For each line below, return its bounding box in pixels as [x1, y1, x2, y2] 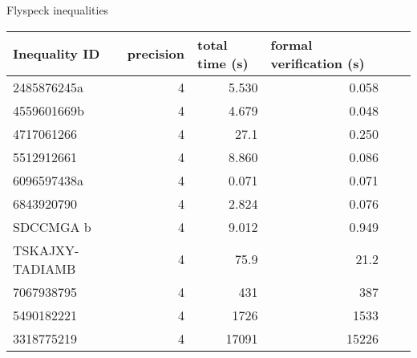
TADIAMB [13, 258, 76, 278]
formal [270, 35, 313, 54]
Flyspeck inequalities [6, 2, 109, 18]
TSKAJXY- [13, 240, 79, 259]
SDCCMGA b [13, 217, 91, 236]
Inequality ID [13, 44, 100, 63]
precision [127, 44, 185, 63]
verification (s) [270, 53, 365, 72]
